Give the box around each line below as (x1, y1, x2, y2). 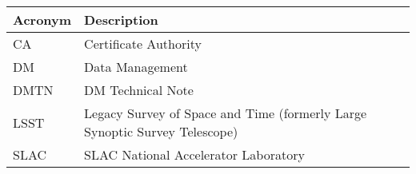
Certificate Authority (84, 34, 202, 53)
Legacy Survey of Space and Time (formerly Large (84, 104, 367, 122)
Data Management (84, 57, 188, 76)
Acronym (13, 10, 72, 29)
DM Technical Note (84, 81, 194, 99)
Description (84, 10, 158, 29)
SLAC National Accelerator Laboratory (84, 145, 305, 164)
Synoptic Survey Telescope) (84, 122, 238, 140)
